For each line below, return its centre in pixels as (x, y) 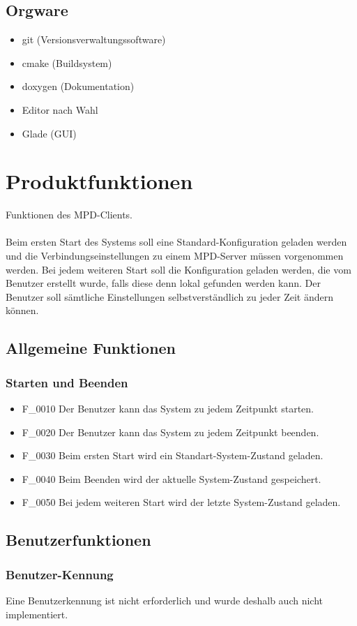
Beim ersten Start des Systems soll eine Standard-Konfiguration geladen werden (176, 242)
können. (22, 310)
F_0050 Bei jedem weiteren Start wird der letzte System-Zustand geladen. (181, 502)
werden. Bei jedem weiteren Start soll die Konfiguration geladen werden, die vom (178, 269)
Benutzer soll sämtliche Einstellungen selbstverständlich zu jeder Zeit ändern (169, 296)
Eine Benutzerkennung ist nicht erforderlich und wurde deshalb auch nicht (164, 601)
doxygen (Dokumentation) (78, 86)
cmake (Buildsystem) (67, 62)
